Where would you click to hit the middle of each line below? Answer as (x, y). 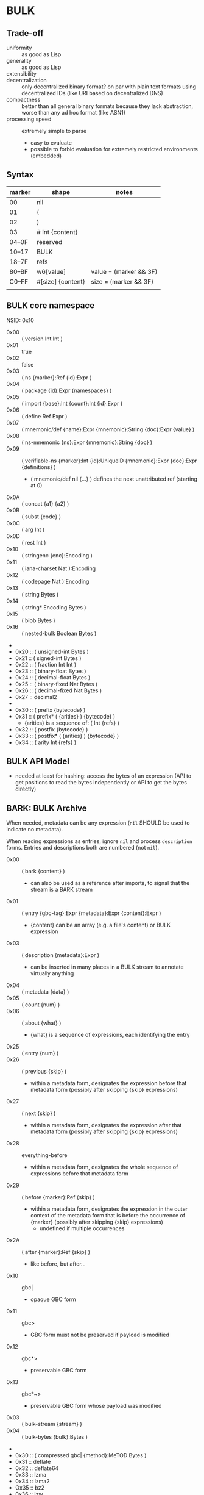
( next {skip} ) (39, 1113)
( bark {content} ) (43, 871)
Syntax (20, 175)
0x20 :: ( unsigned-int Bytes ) (52, 651)
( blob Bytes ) (39, 620)
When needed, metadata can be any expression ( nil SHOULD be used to (98, 823)
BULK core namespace (51, 306)
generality (19, 61)
